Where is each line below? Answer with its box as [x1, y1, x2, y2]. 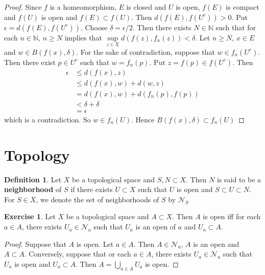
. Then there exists [132, 22, 191, 32]
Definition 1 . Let [4, 174, 62, 184]
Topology [4, 144, 70, 165]
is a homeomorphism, [50, 2, 116, 12]
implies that [64, 32, 102, 43]
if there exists [70, 184, 113, 195]
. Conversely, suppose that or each [24, 248, 131, 259]
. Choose [80, 22, 108, 32]
